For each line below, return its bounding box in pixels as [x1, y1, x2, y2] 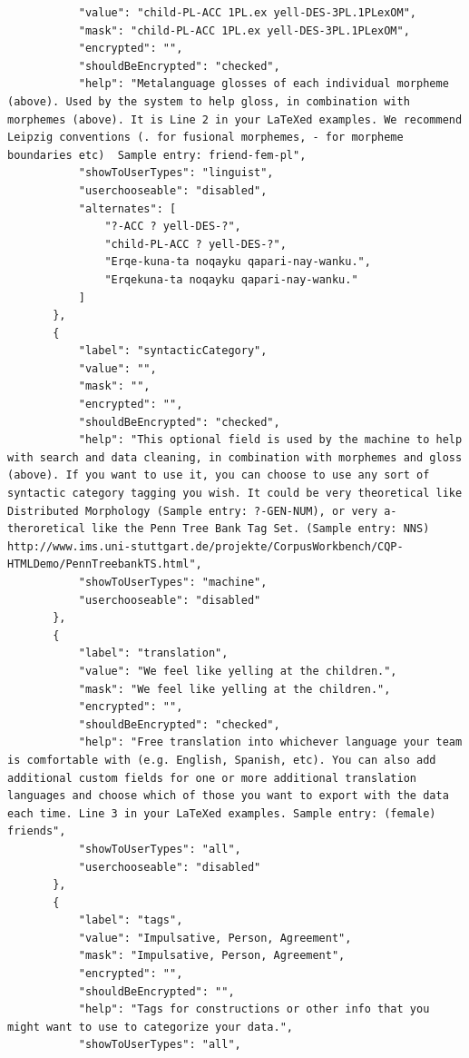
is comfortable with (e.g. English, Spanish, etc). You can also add [7, 753, 436, 766]
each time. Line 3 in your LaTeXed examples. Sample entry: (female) [7, 806, 436, 820]
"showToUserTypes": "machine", [78, 576, 268, 588]
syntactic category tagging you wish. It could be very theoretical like [7, 487, 463, 500]
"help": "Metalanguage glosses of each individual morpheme [78, 77, 449, 91]
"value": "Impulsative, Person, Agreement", [78, 931, 352, 944]
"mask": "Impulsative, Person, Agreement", [78, 949, 346, 963]
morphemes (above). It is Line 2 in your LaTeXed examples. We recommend [7, 113, 463, 126]
